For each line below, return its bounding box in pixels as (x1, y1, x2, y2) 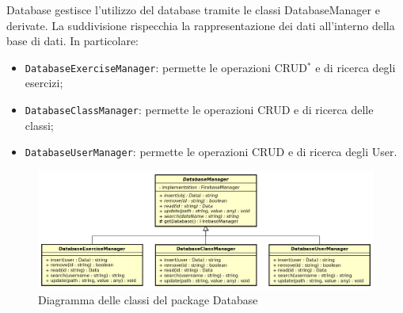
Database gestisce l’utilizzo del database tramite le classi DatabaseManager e (6, 2, 380, 17)
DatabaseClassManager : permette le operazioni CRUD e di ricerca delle (25, 101, 374, 118)
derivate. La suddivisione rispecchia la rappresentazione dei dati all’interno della (6, 17, 395, 33)
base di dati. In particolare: (6, 32, 139, 49)
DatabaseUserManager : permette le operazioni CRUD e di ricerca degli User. (25, 143, 397, 160)
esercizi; (25, 74, 63, 91)
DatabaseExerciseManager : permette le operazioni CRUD (25, 59, 307, 75)
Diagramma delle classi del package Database (38, 292, 258, 308)
